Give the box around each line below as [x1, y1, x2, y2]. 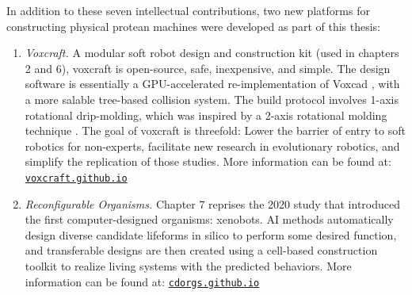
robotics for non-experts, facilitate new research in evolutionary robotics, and [25, 137, 400, 154]
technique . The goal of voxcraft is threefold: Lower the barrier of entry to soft [25, 122, 406, 139]
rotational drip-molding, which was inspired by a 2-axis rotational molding [25, 106, 387, 123]
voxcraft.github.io [25, 172, 128, 184]
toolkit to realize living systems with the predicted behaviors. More [25, 257, 352, 274]
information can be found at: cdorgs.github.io [25, 273, 260, 289]
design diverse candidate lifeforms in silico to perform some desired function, [25, 226, 397, 243]
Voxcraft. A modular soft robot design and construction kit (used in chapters [25, 44, 399, 61]
